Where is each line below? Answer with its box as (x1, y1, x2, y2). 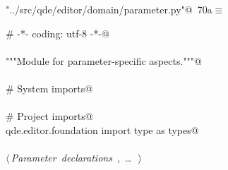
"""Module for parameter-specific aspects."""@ (6, 53, 202, 68)
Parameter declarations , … (11, 150, 132, 164)
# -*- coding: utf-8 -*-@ (6, 25, 109, 40)
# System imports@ (6, 80, 93, 95)
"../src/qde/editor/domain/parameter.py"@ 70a (6, 2, 212, 16)
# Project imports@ (6, 109, 93, 123)
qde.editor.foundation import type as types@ (6, 122, 199, 137)
